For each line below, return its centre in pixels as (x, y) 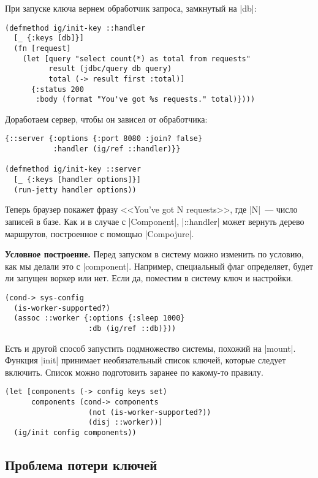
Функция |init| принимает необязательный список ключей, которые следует (146, 360)
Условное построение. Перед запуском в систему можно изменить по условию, (154, 254)
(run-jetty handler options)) (75, 190)
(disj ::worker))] (126, 423)
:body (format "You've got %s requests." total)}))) (146, 100)
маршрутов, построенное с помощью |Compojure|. (100, 233)
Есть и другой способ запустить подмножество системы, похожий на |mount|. (150, 348)
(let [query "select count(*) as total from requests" (136, 59)
